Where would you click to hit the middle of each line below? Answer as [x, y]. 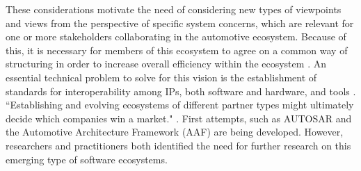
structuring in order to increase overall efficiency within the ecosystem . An [166, 64]
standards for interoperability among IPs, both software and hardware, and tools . [181, 91]
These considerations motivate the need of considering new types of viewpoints [174, 9]
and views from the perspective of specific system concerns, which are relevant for [180, 23]
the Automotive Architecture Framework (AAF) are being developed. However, [175, 132]
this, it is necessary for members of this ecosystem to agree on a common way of [177, 50]
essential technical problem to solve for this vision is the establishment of [161, 77]
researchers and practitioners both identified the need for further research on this [178, 145]
